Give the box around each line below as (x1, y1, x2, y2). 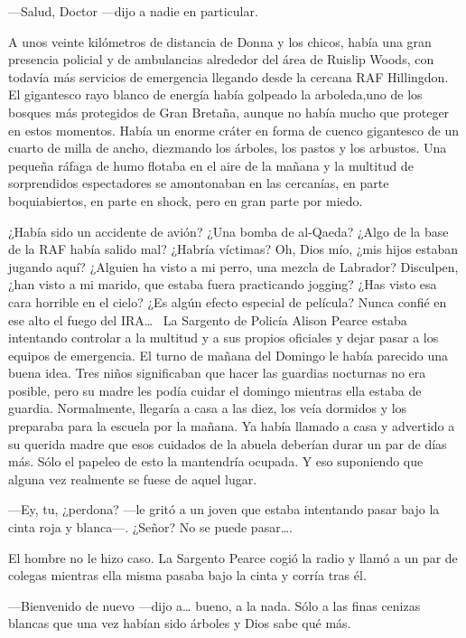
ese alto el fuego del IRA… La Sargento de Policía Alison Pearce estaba (8, 310, 407, 329)
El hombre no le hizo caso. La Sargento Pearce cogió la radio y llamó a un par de (8, 548, 458, 567)
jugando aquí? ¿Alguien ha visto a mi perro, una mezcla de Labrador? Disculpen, (8, 257, 459, 276)
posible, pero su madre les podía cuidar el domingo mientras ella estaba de (8, 380, 422, 399)
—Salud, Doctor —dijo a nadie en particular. (8, 2, 258, 20)
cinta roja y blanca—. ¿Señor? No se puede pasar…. (8, 518, 293, 537)
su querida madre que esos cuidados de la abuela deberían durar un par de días (8, 434, 447, 453)
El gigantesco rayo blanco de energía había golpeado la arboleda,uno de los (8, 85, 423, 104)
